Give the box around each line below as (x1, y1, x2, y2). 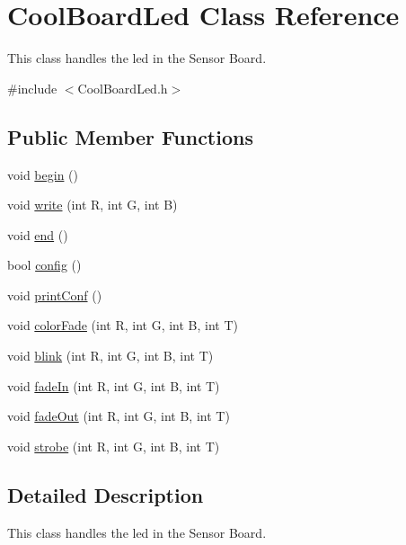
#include (7, 78, 57, 97)
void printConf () (7, 285, 102, 304)
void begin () (7, 165, 78, 183)
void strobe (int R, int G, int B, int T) (7, 436, 220, 455)
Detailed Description (7, 480, 204, 508)
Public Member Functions (7, 122, 253, 150)
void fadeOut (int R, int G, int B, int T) (7, 407, 230, 425)
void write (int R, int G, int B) (7, 195, 178, 214)
